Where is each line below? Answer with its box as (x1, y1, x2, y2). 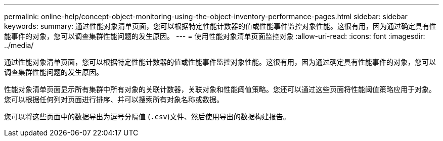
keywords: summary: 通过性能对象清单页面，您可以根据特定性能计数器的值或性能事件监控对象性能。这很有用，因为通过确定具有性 (4, 22, 437, 30)
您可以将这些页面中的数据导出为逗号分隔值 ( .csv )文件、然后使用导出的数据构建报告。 (4, 112, 290, 121)
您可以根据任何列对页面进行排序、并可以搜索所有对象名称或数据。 (4, 95, 224, 104)
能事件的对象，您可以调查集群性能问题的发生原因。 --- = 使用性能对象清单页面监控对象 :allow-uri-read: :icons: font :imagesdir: (4, 32, 425, 40)
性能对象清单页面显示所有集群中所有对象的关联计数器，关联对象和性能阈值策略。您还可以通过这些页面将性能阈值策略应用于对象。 (4, 85, 436, 93)
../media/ (4, 41, 34, 50)
